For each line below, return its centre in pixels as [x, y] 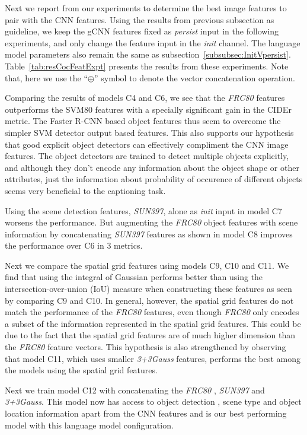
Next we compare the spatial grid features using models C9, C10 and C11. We [147, 265]
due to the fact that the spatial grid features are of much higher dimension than [150, 335]
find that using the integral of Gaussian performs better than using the [134, 277]
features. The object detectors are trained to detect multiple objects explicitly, [147, 156]
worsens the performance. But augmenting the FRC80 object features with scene [151, 222]
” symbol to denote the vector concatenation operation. [195, 77]
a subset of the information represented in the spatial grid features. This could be [153, 323]
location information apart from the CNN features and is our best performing [146, 413]
